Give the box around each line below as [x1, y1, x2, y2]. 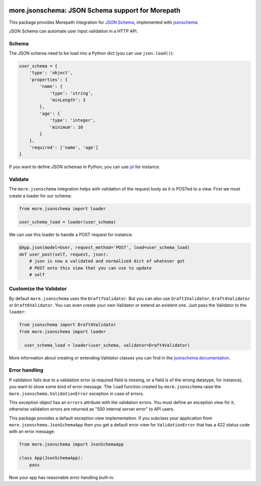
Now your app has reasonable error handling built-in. [9, 474, 115, 480]
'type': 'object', [29, 70, 73, 76]
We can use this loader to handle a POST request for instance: [9, 232, 133, 237]
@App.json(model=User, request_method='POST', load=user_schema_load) [19, 245, 190, 251]
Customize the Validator [9, 285, 67, 292]
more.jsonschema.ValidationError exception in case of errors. [9, 391, 145, 396]
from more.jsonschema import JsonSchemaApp [19, 441, 124, 447]
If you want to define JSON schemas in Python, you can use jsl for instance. [9, 164, 160, 170]
